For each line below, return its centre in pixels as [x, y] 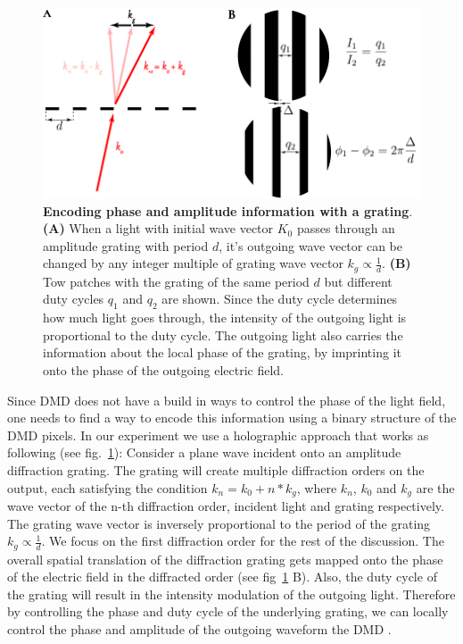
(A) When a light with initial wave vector [158, 228]
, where [317, 487]
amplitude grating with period [126, 245]
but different [358, 281]
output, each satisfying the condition [107, 487]
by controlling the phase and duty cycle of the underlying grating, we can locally [228, 611]
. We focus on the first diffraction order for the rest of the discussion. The [243, 541]
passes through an [346, 228]
